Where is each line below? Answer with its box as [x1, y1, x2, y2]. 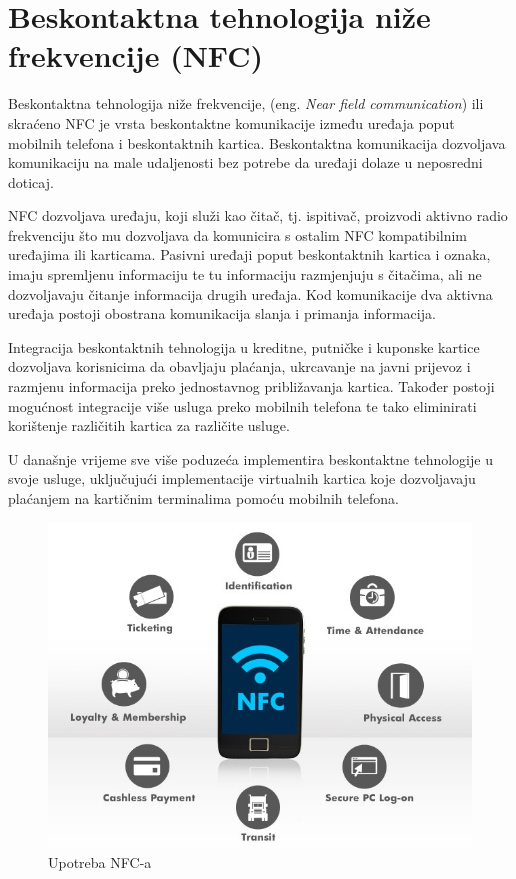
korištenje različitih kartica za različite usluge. [8, 415, 290, 436]
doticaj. [8, 171, 54, 192]
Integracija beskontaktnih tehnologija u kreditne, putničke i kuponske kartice [8, 336, 480, 357]
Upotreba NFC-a [48, 851, 152, 872]
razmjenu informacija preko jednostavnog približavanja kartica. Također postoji [8, 376, 495, 397]
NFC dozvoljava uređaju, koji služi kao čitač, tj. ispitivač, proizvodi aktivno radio [8, 205, 508, 226]
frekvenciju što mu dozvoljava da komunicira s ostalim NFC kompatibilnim [8, 224, 468, 245]
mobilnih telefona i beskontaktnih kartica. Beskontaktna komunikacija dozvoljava [8, 132, 506, 153]
